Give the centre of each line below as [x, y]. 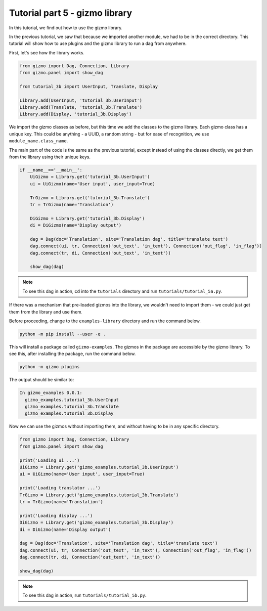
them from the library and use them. [46, 312]
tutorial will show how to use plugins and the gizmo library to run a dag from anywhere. [98, 44]
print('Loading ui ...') [50, 460]
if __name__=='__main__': [51, 170]
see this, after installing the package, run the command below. [72, 354]
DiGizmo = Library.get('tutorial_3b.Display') [88, 218]
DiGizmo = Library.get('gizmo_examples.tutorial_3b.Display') [96, 523]
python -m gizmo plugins [50, 367]
